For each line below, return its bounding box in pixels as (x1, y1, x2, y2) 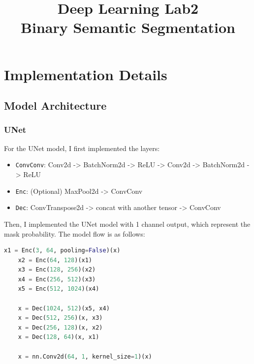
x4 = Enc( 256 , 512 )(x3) (18, 275, 96, 283)
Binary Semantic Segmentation (21, 17, 235, 37)
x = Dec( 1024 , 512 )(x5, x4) (18, 304, 110, 312)
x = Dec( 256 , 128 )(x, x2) (18, 324, 103, 331)
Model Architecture (4, 98, 107, 113)
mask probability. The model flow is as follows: (4, 228, 145, 239)
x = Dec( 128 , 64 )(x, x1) (18, 334, 99, 341)
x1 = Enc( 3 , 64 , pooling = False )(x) (4, 247, 121, 254)
